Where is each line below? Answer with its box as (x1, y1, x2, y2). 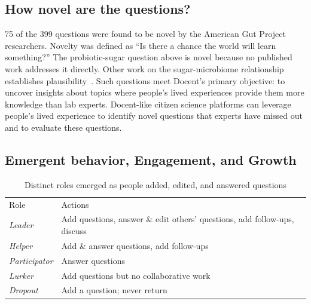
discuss (61, 225, 87, 237)
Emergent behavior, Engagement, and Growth (5, 150, 297, 168)
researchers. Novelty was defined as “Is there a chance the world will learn (5, 39, 276, 51)
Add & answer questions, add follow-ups (61, 239, 209, 251)
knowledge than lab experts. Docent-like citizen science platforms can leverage (5, 97, 291, 110)
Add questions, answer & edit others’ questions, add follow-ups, (61, 213, 294, 225)
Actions (61, 198, 89, 210)
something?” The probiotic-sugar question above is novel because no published (5, 51, 292, 63)
